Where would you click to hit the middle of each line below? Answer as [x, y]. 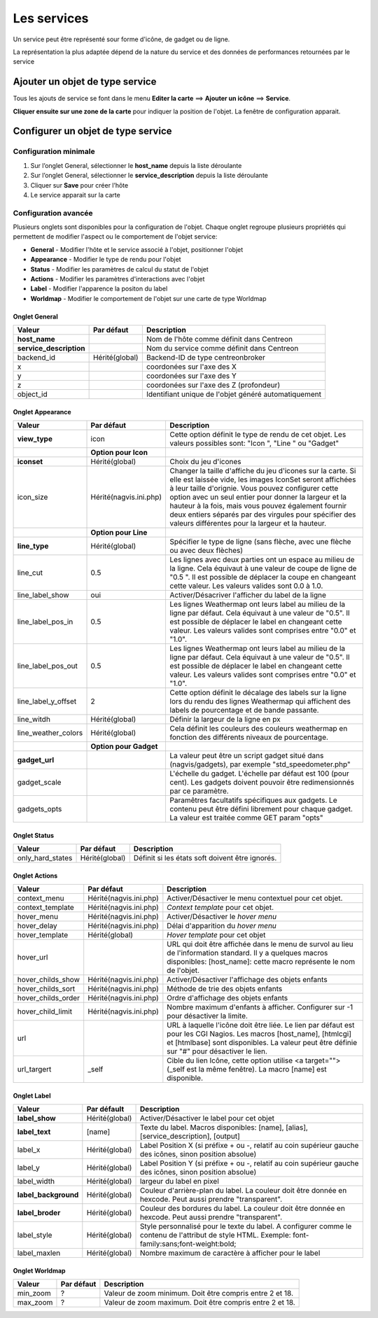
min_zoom [34, 1294]
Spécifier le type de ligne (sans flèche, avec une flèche [260, 542]
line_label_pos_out [48, 666]
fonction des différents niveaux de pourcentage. [249, 737]
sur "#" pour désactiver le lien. [217, 1051]
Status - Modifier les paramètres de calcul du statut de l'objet [120, 269]
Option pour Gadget [124, 747]
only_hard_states [45, 858]
